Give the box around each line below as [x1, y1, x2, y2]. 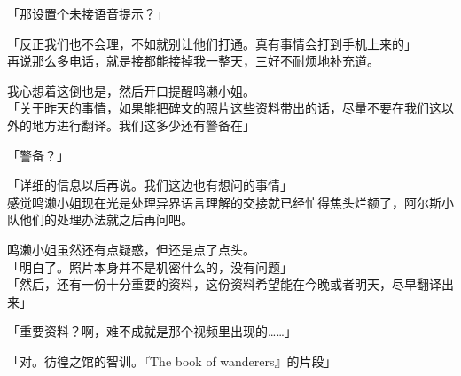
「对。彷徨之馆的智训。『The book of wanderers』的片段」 [7, 351, 337, 370]
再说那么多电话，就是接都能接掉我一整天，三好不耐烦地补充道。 [7, 51, 379, 70]
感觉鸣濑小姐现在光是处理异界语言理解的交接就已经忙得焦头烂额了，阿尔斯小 [7, 192, 454, 211]
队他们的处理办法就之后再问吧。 [7, 210, 193, 229]
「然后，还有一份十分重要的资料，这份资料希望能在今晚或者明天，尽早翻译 [7, 275, 441, 294]
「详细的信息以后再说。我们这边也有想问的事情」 [7, 176, 293, 194]
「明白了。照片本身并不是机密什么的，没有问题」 [7, 257, 293, 276]
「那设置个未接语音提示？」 [7, 4, 168, 22]
